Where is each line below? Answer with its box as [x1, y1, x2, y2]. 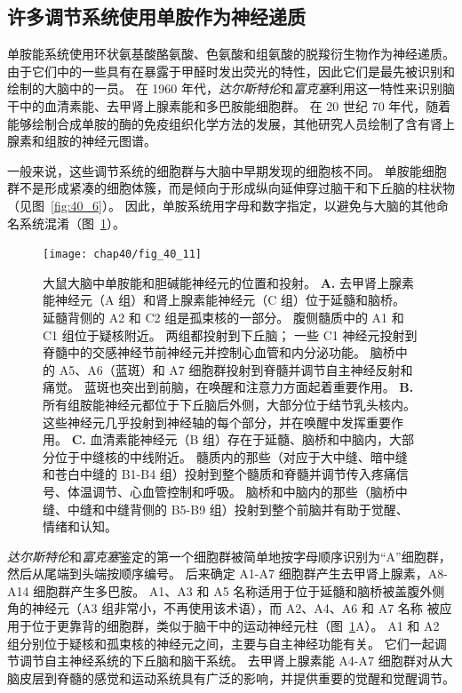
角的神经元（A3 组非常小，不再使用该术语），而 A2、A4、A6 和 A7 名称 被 [7, 599, 440, 617]
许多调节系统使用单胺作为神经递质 [7, 3, 306, 30]
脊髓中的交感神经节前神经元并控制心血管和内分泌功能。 [43, 343, 366, 362]
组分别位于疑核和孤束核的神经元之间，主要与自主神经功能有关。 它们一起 [7, 633, 434, 652]
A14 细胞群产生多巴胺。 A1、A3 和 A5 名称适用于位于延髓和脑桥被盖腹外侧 [7, 581, 445, 600]
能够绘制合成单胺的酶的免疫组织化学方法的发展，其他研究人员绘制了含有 [7, 114, 430, 132]
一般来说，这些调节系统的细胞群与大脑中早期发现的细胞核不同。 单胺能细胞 [7, 161, 447, 179]
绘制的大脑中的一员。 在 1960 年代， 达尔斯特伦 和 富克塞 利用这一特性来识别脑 [7, 79, 455, 98]
